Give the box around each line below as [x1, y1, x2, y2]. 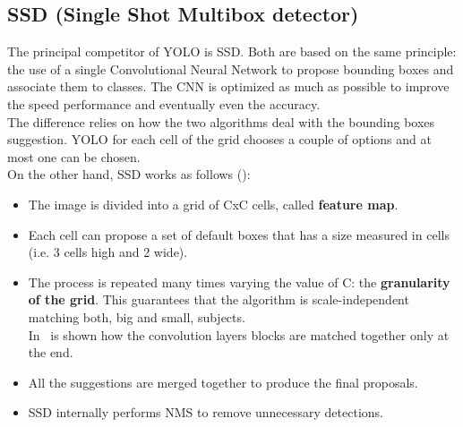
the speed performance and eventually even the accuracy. [7, 94, 321, 113]
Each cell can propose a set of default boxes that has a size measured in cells [28, 225, 450, 243]
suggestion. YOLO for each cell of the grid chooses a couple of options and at [7, 130, 432, 149]
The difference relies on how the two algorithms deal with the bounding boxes [7, 112, 435, 131]
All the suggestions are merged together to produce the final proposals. [28, 372, 418, 391]
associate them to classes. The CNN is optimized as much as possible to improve [7, 77, 450, 96]
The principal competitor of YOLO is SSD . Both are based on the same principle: [7, 42, 457, 61]
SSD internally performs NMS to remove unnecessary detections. [28, 403, 383, 422]
